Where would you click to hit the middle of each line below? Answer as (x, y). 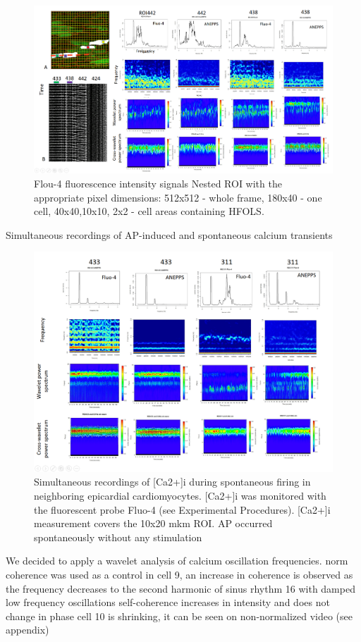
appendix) (27, 630)
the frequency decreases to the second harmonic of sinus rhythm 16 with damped (180, 588)
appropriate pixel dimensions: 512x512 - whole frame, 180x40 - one (178, 197)
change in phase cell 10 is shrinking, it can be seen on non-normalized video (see (179, 616)
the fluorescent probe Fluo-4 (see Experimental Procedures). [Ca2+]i (182, 509)
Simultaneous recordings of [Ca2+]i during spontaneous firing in (172, 482)
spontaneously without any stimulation (118, 537)
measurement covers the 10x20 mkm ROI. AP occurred (153, 523)
